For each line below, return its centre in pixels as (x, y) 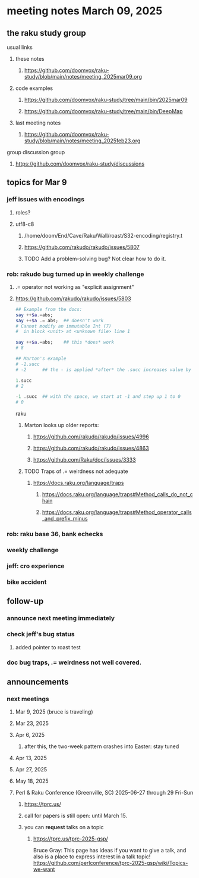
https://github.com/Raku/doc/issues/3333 (84, 460)
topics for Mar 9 (37, 183)
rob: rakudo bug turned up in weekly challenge (75, 274)
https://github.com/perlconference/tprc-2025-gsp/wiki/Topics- (110, 863)
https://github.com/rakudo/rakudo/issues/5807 (82, 247)
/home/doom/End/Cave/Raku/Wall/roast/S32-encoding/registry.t (103, 235)
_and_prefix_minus (65, 519)
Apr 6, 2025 (30, 735)
